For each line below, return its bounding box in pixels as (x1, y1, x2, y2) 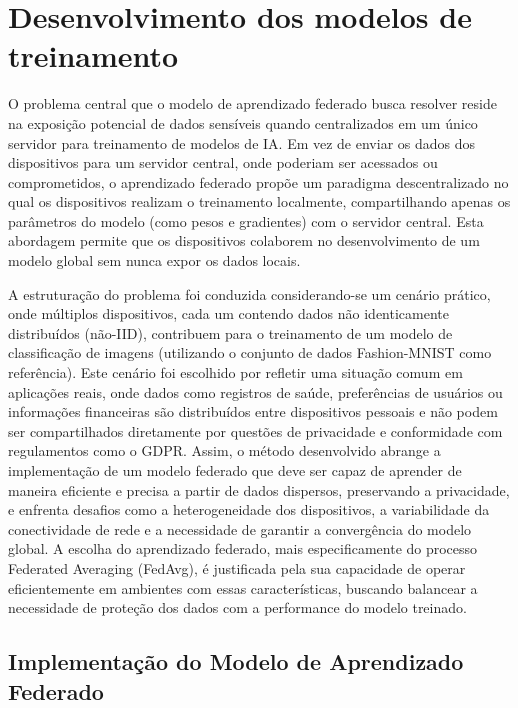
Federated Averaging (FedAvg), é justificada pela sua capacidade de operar (8, 557, 466, 578)
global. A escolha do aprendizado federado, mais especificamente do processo (8, 538, 478, 559)
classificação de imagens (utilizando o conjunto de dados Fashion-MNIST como (8, 342, 492, 363)
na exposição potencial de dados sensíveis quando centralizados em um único (8, 112, 478, 133)
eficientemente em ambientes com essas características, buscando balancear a (8, 577, 478, 598)
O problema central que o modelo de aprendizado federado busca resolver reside (8, 93, 497, 114)
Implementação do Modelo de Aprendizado (8, 646, 464, 677)
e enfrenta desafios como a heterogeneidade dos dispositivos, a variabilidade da (8, 499, 490, 520)
